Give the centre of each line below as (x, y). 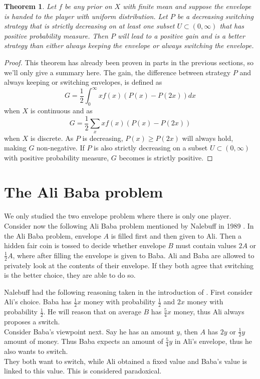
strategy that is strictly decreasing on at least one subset (89, 26)
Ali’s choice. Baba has (38, 302)
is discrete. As (52, 138)
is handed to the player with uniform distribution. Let (86, 16)
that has (232, 26)
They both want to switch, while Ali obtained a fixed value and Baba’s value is (125, 361)
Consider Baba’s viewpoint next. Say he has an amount (89, 331)
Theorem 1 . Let (30, 6)
